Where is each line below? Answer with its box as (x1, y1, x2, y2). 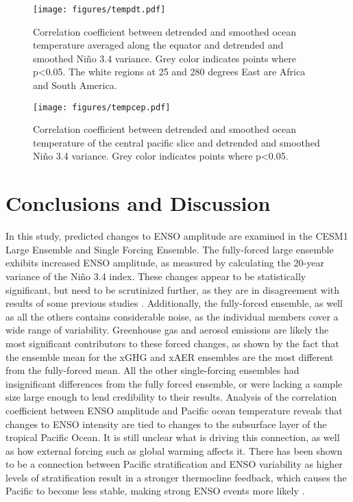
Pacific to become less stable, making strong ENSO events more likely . (5, 484, 305, 498)
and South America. (33, 78, 117, 92)
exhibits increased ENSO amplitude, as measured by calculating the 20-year (5, 255, 324, 270)
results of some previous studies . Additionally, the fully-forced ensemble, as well (5, 296, 343, 310)
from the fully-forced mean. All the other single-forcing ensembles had (5, 363, 300, 377)
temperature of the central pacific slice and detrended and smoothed (33, 135, 320, 149)
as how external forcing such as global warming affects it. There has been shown (5, 443, 343, 457)
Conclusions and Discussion (5, 189, 271, 217)
